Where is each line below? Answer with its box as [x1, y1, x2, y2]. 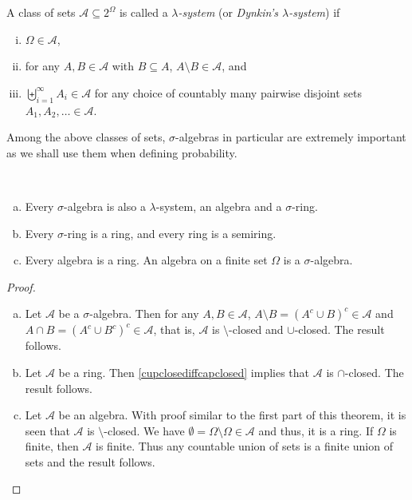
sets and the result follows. [25, 453, 155, 470]
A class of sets [6, 4, 76, 20]
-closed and [229, 321, 284, 338]
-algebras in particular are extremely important [175, 129, 406, 145]
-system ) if [288, 4, 340, 20]
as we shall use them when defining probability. [6, 144, 237, 161]
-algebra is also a [64, 197, 146, 214]
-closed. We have [104, 422, 185, 438]
